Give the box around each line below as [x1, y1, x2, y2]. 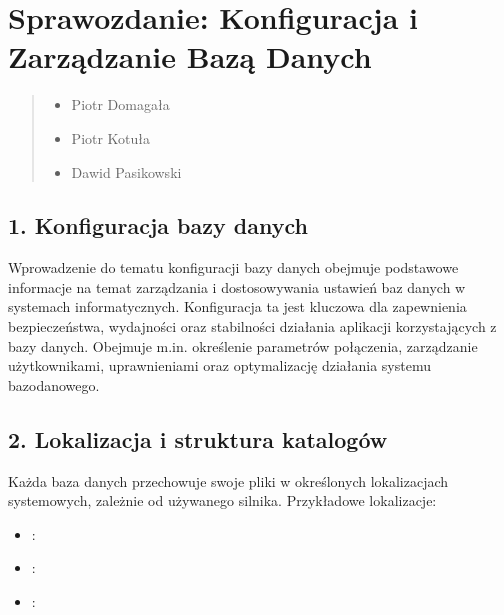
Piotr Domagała [71, 94, 170, 115]
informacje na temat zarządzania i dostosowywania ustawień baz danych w [8, 276, 466, 297]
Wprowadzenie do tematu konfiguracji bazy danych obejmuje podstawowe [8, 257, 459, 278]
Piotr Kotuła [71, 127, 151, 148]
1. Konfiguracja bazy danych [8, 210, 308, 241]
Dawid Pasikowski [71, 161, 182, 182]
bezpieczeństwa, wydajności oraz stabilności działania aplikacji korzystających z [8, 316, 497, 337]
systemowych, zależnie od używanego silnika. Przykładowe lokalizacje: [8, 490, 437, 511]
